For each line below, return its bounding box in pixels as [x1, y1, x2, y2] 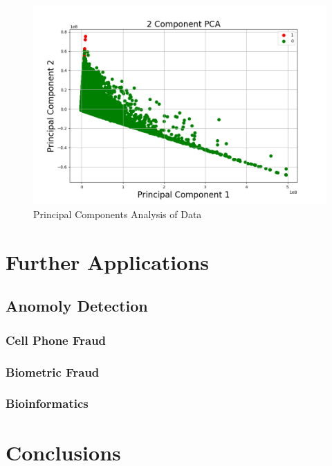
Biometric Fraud [6, 363, 100, 380]
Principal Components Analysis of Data [33, 207, 202, 222]
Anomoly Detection [6, 295, 148, 316]
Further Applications [6, 247, 210, 276]
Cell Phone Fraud [6, 331, 107, 348]
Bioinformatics [6, 395, 89, 412]
